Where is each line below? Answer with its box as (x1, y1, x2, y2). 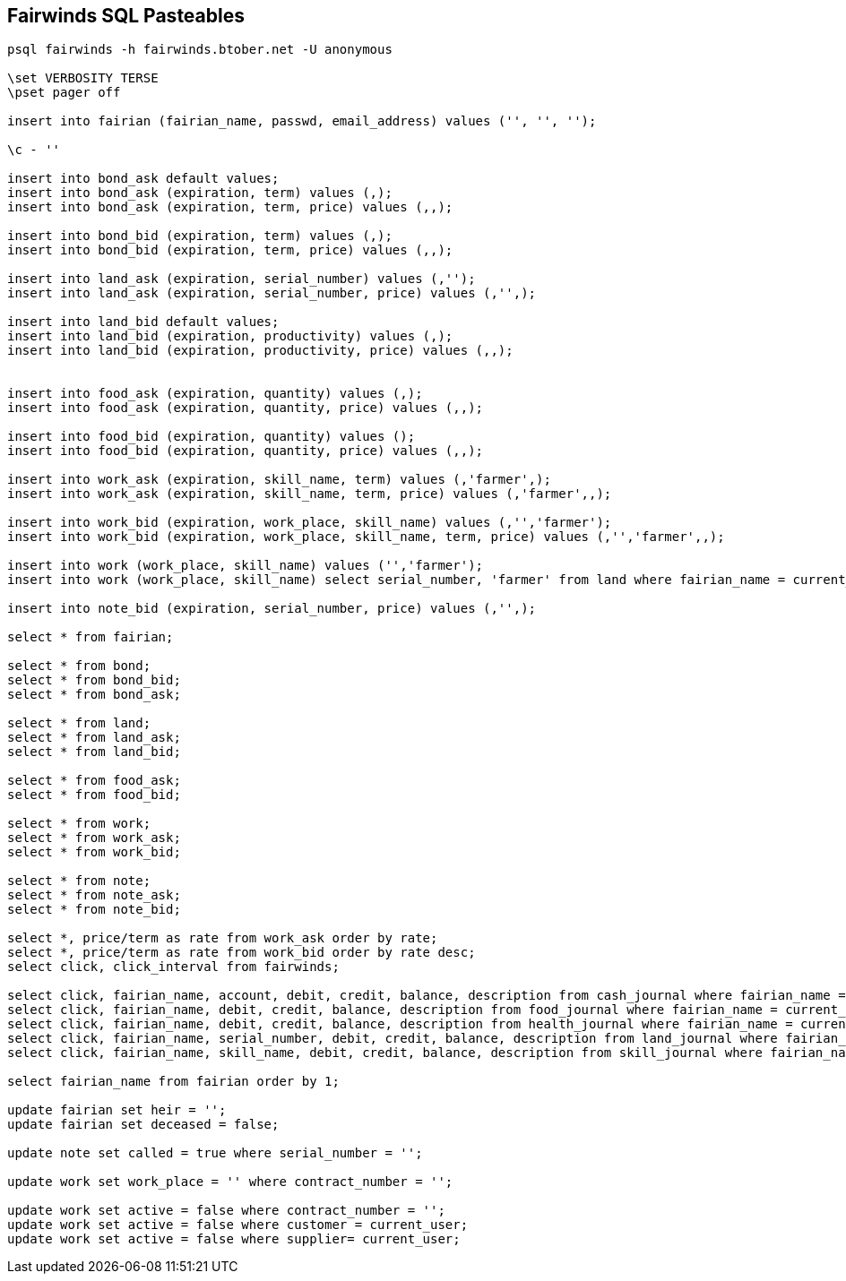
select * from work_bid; (7, 845, 181, 860)
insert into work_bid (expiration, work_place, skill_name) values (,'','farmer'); (7, 515, 612, 530)
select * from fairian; (7, 630, 174, 645)
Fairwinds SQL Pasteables (7, 4, 245, 27)
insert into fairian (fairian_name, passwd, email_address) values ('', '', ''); (7, 114, 597, 129)
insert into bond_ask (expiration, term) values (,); (7, 185, 393, 201)
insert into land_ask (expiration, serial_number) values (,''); (7, 271, 476, 287)
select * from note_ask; (7, 888, 181, 903)
